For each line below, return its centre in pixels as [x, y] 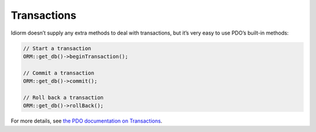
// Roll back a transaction [63, 97]
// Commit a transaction [59, 73]
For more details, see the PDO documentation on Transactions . [87, 121]
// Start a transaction [57, 48]
